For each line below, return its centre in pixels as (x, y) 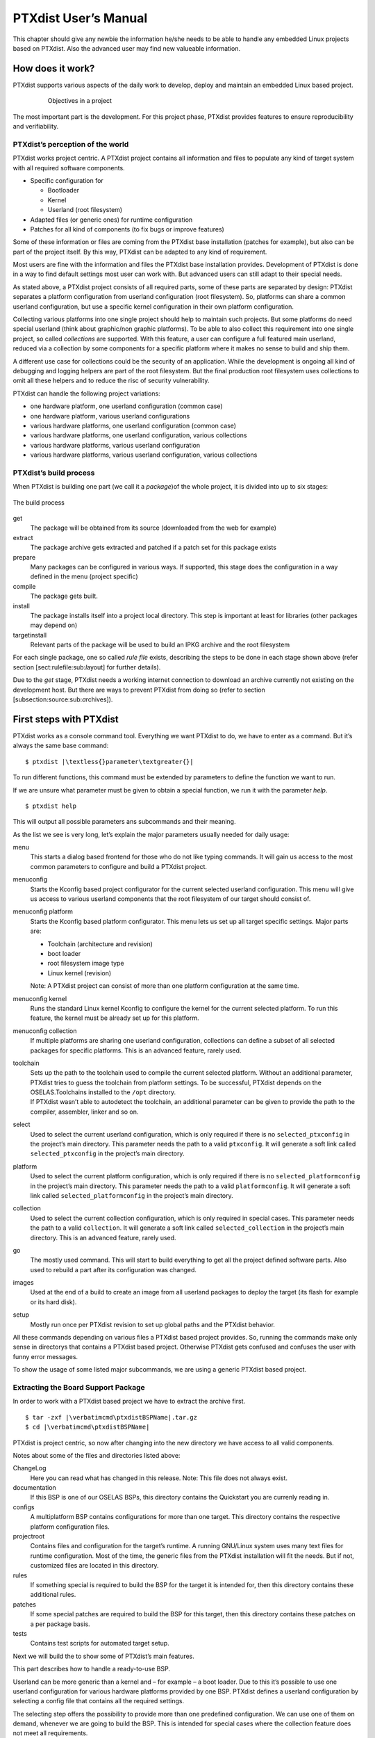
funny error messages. (45, 1356)
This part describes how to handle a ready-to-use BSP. (91, 1669)
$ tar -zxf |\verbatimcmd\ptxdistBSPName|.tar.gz (111, 1417)
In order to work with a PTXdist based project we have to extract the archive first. (129, 1402)
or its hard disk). (53, 1302)
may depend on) (54, 625)
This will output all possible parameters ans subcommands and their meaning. (124, 822)
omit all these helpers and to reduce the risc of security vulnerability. (111, 381)
